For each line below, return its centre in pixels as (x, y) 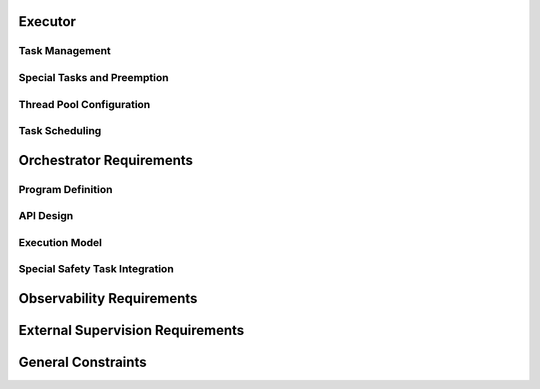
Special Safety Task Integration (96, 269)
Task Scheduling (60, 131)
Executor (47, 21)
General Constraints (82, 361)
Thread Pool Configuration (84, 104)
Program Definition (65, 189)
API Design (46, 216)
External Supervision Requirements (131, 330)
